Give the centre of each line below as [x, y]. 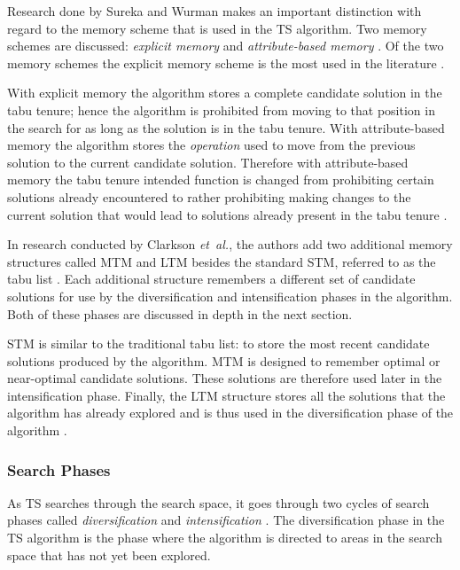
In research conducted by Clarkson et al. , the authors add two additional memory [230, 244]
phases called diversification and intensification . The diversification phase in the [226, 520]
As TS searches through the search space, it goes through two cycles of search [218, 502]
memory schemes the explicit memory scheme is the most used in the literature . [226, 62]
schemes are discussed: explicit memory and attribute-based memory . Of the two [226, 46]
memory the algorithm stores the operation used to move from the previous [211, 145]
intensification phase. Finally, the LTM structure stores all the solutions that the [226, 395]
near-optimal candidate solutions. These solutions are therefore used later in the [225, 378]
